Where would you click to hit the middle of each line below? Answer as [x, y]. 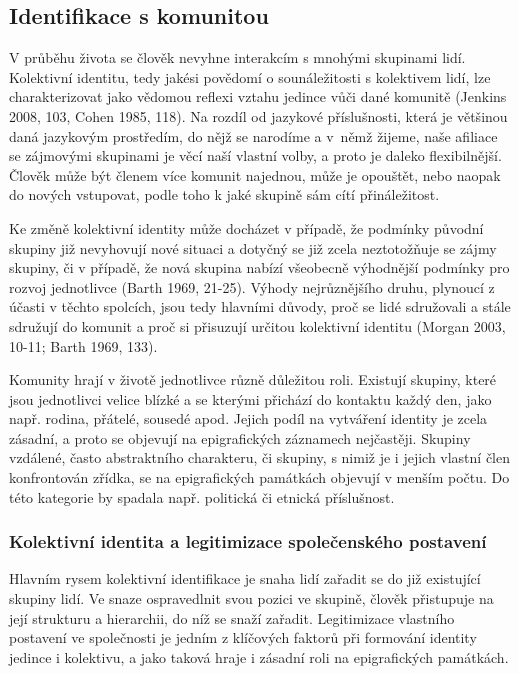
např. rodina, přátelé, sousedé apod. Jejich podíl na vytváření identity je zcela [248, 418]
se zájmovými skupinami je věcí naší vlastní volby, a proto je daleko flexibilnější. [255, 155]
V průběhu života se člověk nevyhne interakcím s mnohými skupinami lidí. [237, 57]
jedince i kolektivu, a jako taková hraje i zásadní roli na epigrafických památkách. [259, 656]
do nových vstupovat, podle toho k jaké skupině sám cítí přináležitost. [224, 194]
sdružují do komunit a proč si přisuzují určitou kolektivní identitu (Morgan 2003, [257, 325]
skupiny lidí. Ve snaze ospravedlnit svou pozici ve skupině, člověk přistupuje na [251, 598]
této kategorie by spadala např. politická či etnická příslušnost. [202, 496]
